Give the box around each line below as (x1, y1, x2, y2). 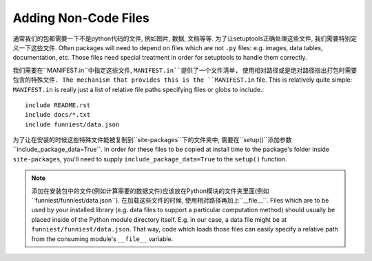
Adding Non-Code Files (12, 10, 149, 25)
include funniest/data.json (25, 120, 120, 128)
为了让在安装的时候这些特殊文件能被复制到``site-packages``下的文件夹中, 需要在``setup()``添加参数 (12, 136, 292, 144)
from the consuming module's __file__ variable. (31, 234, 174, 243)
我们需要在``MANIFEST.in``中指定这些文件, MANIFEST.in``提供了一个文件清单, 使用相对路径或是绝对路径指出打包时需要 (12, 66, 358, 74)
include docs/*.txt (25, 111, 91, 119)
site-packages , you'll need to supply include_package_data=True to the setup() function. (12, 155, 287, 163)
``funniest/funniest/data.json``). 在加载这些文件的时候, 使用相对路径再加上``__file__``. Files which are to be (31, 196, 329, 205)
